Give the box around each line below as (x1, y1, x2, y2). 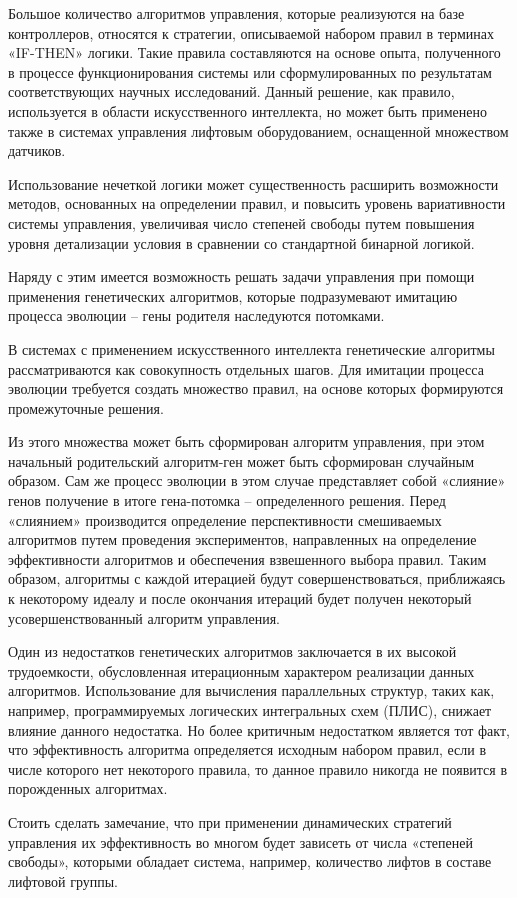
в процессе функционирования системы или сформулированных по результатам (8, 61, 492, 82)
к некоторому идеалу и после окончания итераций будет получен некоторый (8, 588, 472, 609)
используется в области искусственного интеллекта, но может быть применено (8, 100, 487, 121)
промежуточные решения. (8, 397, 164, 418)
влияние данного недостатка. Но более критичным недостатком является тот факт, (8, 719, 510, 740)
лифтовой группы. (8, 870, 118, 891)
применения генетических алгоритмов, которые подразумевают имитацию (8, 285, 458, 306)
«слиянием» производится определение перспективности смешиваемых (8, 509, 442, 530)
